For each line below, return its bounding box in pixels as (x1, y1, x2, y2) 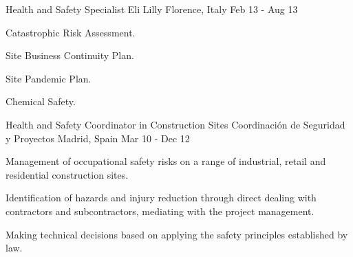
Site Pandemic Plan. (6, 71, 92, 85)
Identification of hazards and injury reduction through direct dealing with (6, 190, 317, 205)
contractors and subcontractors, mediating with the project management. (6, 203, 314, 218)
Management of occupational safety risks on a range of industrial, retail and (6, 154, 326, 168)
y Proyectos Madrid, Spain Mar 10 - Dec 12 (6, 131, 190, 145)
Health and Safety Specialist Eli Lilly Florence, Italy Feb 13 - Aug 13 (6, 2, 298, 16)
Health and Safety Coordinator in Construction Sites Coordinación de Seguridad (6, 117, 345, 131)
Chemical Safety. (6, 94, 76, 109)
